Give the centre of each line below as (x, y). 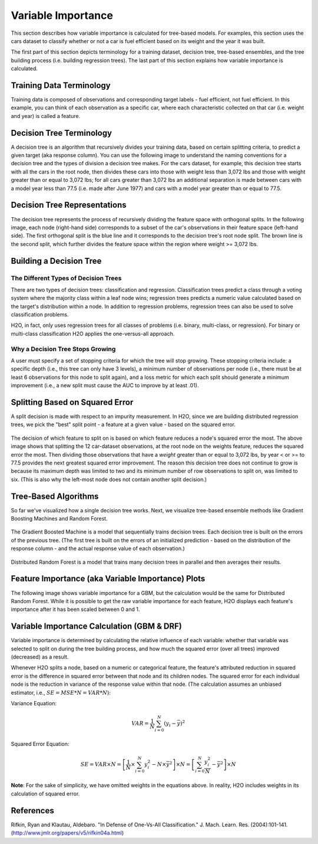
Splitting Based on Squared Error (72, 402)
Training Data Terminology (61, 85)
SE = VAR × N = (101, 765)
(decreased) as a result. (40, 657)
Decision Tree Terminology (61, 133)
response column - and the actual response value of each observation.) (98, 548)
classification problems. (40, 315)
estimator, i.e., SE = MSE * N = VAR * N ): (61, 692)
